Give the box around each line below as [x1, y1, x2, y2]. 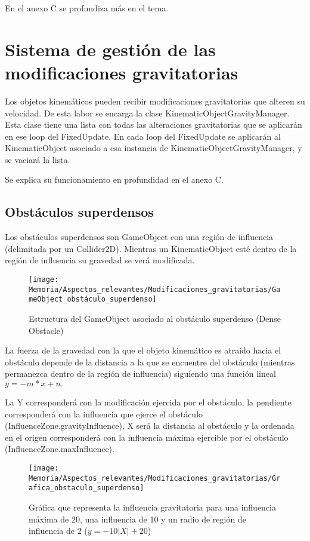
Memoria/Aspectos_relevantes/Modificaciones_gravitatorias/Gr [29, 474, 281, 482]
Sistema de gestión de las [5, 36, 216, 61]
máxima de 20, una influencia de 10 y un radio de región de [29, 512, 246, 525]
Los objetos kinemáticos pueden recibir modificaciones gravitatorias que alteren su [5, 94, 305, 107]
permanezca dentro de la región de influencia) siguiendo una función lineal [5, 367, 276, 380]
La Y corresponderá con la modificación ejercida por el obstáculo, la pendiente [5, 395, 292, 408]
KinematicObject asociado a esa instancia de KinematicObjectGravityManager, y [5, 142, 302, 154]
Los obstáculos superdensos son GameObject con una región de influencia [5, 230, 274, 243]
